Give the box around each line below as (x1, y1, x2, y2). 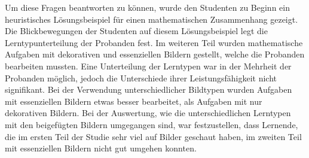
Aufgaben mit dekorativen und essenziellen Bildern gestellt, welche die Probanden (5, 48, 305, 60)
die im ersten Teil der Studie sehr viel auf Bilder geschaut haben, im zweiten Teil (5, 130, 302, 142)
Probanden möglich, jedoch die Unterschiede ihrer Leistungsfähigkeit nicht (5, 71, 277, 84)
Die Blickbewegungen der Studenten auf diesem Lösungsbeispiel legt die (5, 25, 268, 37)
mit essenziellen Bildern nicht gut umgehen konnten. (5, 142, 197, 154)
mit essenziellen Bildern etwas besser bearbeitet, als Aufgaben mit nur (5, 95, 262, 107)
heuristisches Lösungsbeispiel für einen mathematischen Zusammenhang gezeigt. (5, 13, 298, 25)
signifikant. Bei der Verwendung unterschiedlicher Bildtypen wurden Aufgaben (5, 83, 292, 96)
